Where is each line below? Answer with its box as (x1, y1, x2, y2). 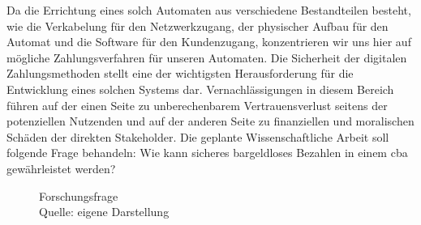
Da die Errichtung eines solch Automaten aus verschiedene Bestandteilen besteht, (6, 2, 411, 18)
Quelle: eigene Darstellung (39, 203, 170, 220)
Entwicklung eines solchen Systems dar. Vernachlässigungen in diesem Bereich (6, 80, 394, 97)
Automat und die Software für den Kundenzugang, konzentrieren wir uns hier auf (6, 33, 411, 50)
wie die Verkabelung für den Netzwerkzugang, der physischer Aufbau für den (6, 17, 389, 34)
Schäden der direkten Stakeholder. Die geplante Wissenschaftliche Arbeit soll (6, 128, 389, 145)
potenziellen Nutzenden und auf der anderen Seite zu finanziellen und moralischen (6, 112, 415, 129)
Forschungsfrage (39, 187, 118, 204)
